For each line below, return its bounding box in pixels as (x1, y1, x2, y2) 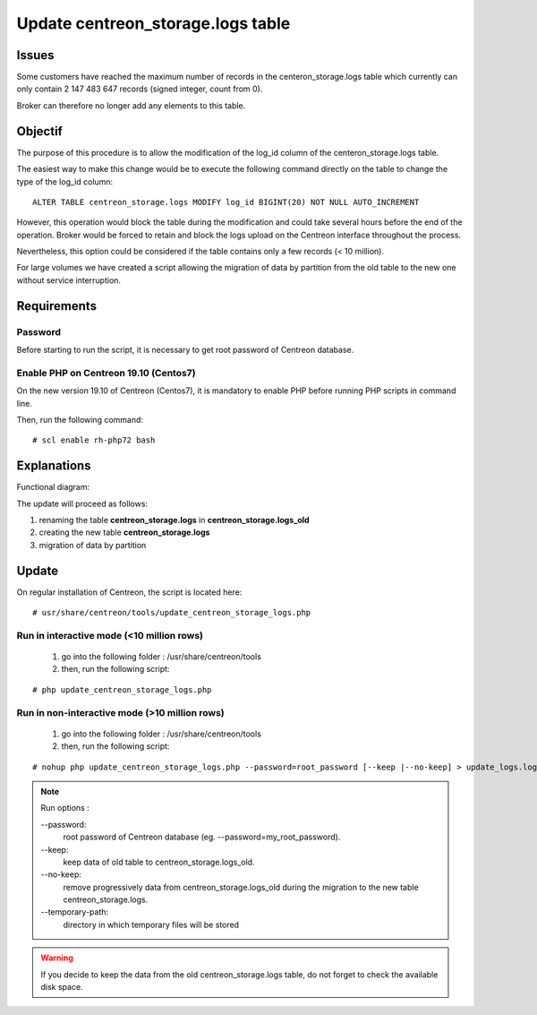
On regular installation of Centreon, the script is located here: (16, 587, 243, 598)
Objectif (16, 124, 63, 139)
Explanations (16, 458, 91, 474)
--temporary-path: (40, 907, 109, 917)
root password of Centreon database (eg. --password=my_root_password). (63, 831, 341, 842)
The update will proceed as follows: (16, 498, 148, 509)
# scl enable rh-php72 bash (32, 435, 156, 445)
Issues (16, 47, 55, 63)
